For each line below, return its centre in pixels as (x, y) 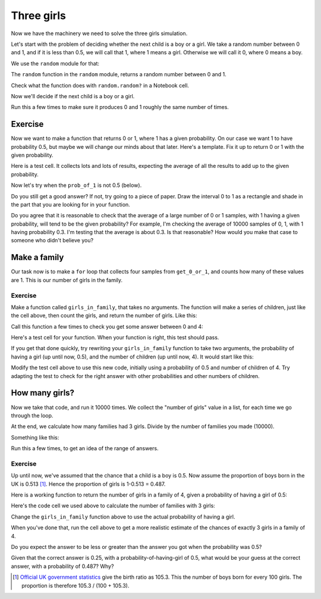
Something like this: (35, 437)
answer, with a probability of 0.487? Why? (62, 566)
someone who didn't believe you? (52, 241)
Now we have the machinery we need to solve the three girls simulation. (99, 33)
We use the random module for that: (55, 63)
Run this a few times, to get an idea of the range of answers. (85, 448)
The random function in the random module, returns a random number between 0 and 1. (119, 74)
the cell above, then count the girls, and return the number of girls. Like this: (104, 316)
